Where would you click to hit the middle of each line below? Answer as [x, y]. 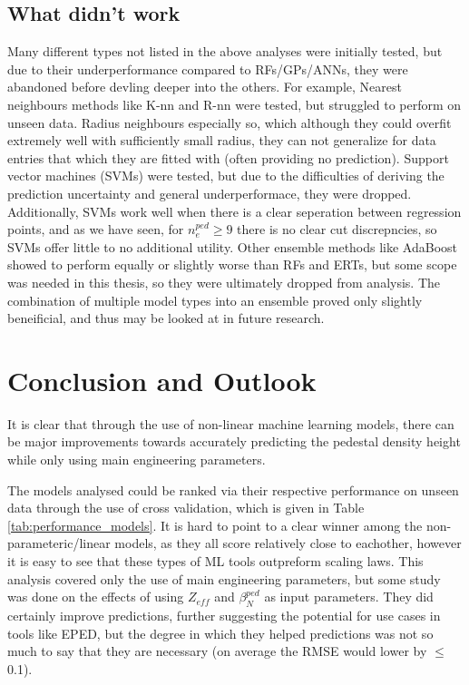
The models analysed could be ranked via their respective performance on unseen [233, 489]
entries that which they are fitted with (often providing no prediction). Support [228, 157]
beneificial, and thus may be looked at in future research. [166, 318]
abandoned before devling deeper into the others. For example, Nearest [205, 87]
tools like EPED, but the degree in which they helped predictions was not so [220, 633]
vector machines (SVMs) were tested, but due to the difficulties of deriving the [226, 176]
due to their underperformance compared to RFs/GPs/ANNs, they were [208, 68]
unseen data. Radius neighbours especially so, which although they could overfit [230, 122]
